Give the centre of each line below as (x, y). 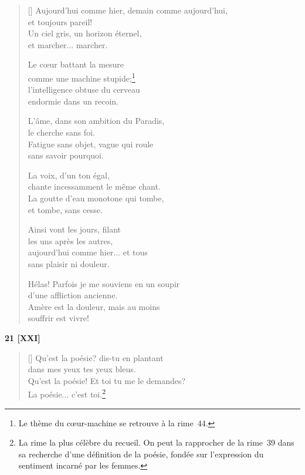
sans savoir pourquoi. (66, 155)
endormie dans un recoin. (73, 101)
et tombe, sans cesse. (65, 209)
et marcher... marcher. (68, 44)
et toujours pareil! (60, 21)
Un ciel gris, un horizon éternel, (85, 33)
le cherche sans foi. (61, 132)
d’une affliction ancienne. (73, 295)
